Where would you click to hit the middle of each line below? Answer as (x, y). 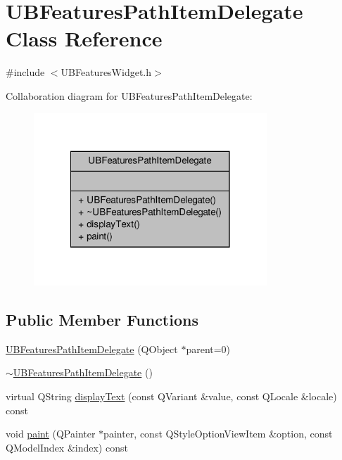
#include (25, 72)
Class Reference (84, 38)
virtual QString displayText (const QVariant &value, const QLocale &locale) (171, 396)
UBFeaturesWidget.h (106, 72)
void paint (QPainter (51, 434)
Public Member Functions (102, 320)
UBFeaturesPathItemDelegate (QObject (92, 349)
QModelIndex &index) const (67, 447)
